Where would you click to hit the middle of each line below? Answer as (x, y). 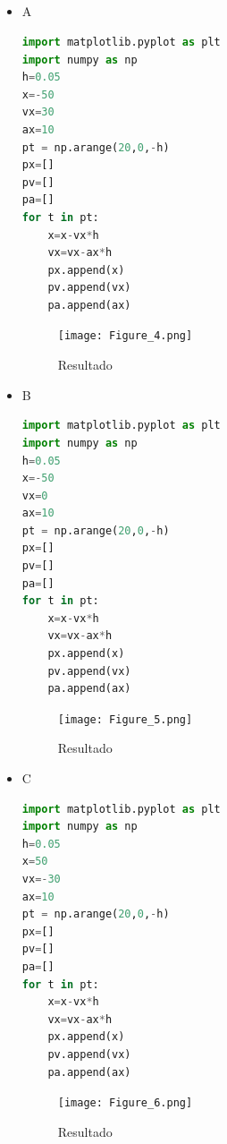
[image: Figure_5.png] (125, 719)
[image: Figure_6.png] (125, 1103)
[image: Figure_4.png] (125, 336)
